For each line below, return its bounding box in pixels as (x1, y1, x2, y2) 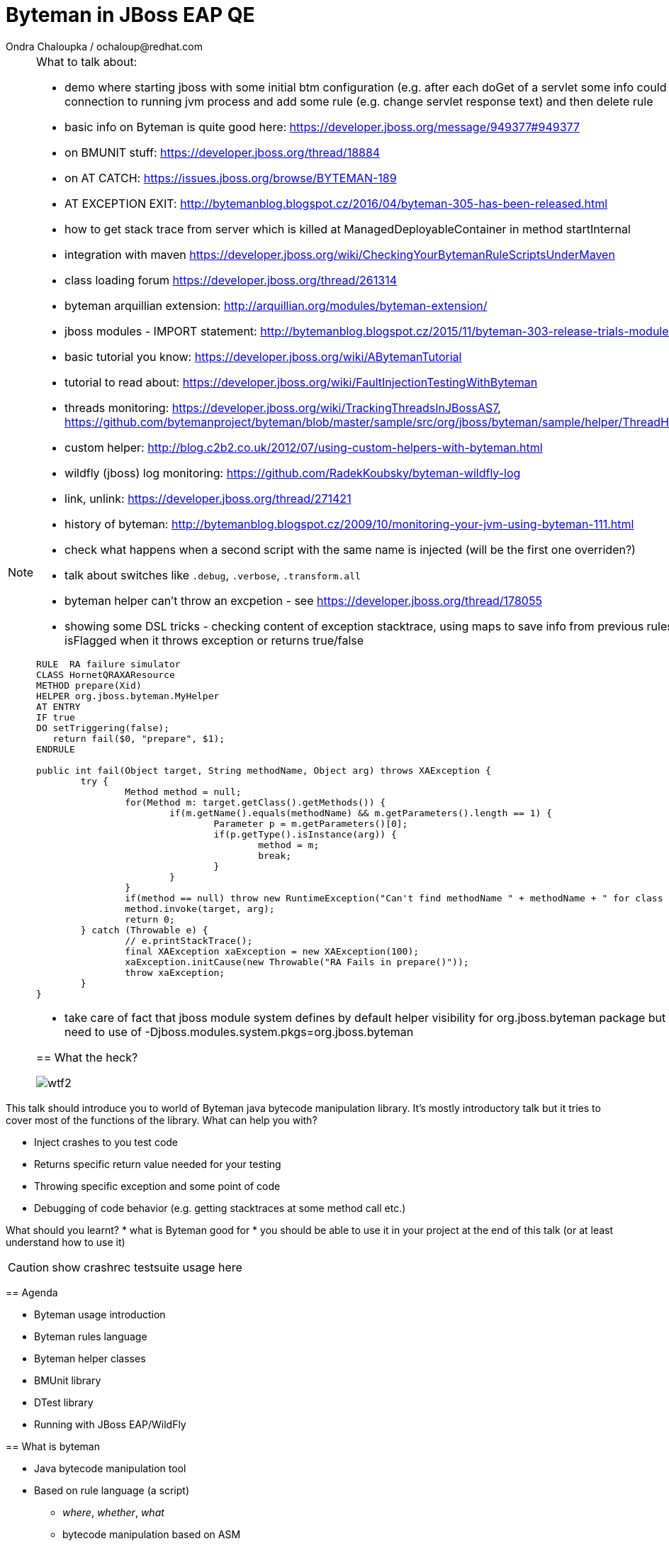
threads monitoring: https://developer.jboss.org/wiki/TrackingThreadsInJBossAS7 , (64, 400, 501, 415)
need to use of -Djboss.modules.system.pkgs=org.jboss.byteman (64, 1024, 414, 1039)
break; (258, 850, 292, 861)
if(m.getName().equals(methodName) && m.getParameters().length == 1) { (169, 807, 552, 818)
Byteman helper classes (34, 1352, 146, 1364)
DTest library (34, 1396, 94, 1408)
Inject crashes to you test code (34, 1135, 179, 1148)
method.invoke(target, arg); (125, 903, 275, 914)
